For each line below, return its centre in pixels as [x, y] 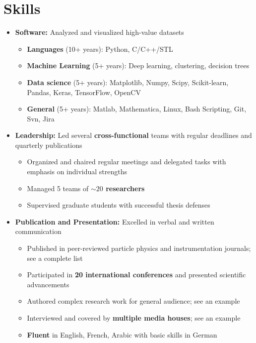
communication [38, 231]
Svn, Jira [41, 118]
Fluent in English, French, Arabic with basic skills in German [122, 334]
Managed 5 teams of [58, 188]
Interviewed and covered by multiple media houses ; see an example [134, 318]
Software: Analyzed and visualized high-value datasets [99, 32]
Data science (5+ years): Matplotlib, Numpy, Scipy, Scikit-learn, [128, 82]
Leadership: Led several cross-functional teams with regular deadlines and [133, 135]
